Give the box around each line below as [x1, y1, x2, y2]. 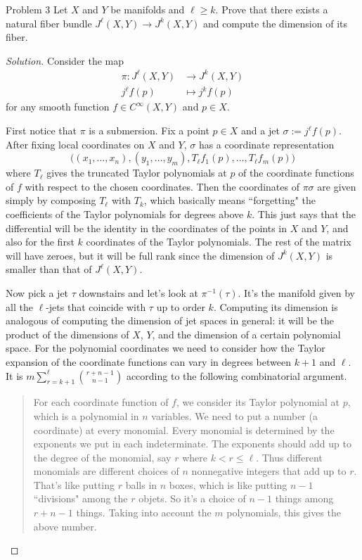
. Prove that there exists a [215, 2, 328, 16]
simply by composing [6, 193, 96, 208]
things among [275, 491, 334, 506]
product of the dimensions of [6, 326, 129, 341]
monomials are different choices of [33, 464, 179, 478]
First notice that [6, 123, 77, 138]
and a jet [241, 123, 280, 138]
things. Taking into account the [76, 505, 212, 520]
